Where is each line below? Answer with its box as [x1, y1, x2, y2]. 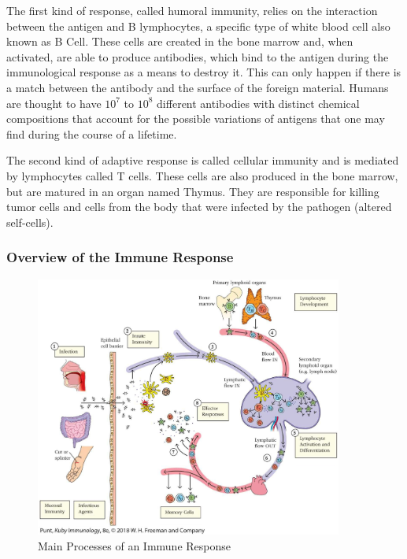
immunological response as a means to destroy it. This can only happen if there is [6, 64, 401, 80]
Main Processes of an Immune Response [38, 538, 231, 554]
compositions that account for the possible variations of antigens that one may [6, 110, 385, 127]
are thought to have [6, 94, 102, 111]
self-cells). [6, 213, 54, 230]
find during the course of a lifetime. [6, 125, 177, 142]
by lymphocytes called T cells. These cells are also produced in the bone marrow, [6, 167, 398, 183]
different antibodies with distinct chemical [157, 94, 360, 111]
